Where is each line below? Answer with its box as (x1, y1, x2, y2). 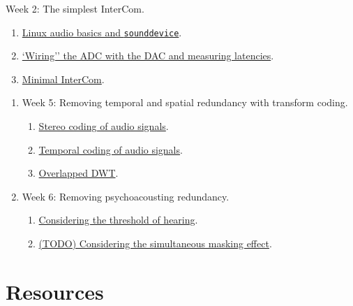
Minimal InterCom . (22, 71, 105, 86)
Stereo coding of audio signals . (38, 119, 169, 133)
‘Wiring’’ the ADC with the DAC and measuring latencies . (22, 48, 274, 63)
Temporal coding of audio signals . (38, 142, 183, 156)
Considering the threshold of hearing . (38, 212, 198, 227)
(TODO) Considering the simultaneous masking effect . (38, 236, 272, 250)
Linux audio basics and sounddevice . (22, 24, 182, 39)
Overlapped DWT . (38, 166, 119, 180)
